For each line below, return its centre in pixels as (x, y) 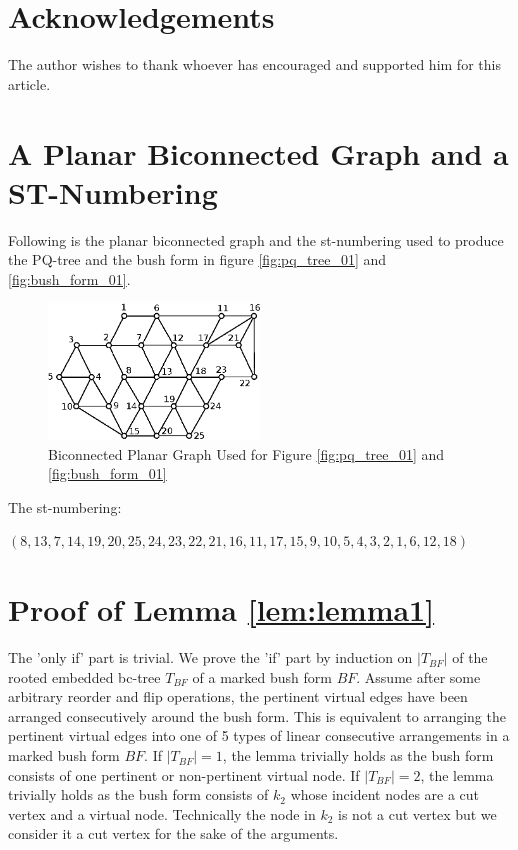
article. (29, 83)
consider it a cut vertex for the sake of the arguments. (173, 833)
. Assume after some (418, 676)
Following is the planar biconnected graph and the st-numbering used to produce (256, 239)
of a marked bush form (262, 676)
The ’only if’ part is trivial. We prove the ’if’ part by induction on (210, 657)
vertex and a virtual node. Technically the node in (162, 813)
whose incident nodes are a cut (385, 794)
